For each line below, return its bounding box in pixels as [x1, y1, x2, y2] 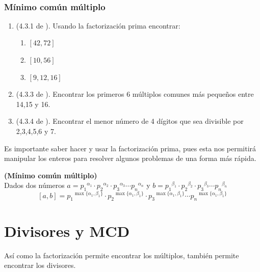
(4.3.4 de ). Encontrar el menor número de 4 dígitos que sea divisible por [16, 116, 244, 126]
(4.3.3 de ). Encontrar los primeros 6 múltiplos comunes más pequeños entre [16, 89, 254, 99]
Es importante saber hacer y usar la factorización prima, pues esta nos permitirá [4, 143, 256, 153]
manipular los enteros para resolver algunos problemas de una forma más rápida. [4, 153, 256, 164]
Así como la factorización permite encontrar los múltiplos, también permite [4, 250, 239, 260]
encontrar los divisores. [4, 260, 76, 270]
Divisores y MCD [4, 220, 130, 241]
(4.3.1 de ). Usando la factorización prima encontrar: [16, 20, 180, 31]
